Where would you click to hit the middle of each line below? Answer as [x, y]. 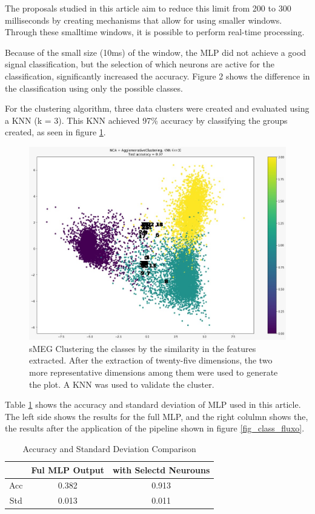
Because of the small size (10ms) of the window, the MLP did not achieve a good [156, 52]
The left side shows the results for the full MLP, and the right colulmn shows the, [157, 416]
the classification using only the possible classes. [94, 88]
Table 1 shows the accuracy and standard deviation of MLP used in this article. [153, 404]
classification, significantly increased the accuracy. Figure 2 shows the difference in [157, 76]
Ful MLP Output [68, 469]
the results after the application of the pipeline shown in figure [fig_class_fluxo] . [155, 428]
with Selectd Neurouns [161, 469]
